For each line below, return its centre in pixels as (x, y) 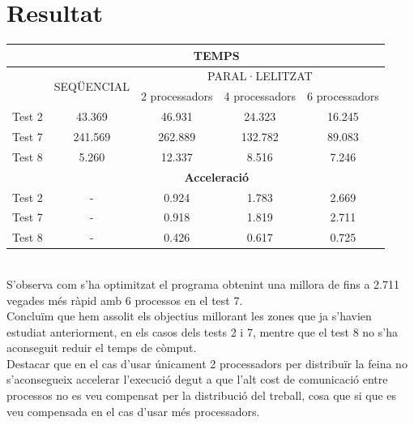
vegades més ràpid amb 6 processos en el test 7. (125, 300)
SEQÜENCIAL (92, 86)
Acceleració (216, 176)
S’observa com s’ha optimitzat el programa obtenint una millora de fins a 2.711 (203, 283)
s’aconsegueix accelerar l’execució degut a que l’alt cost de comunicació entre (197, 379)
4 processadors (260, 96)
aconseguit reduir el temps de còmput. (102, 348)
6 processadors (343, 96)
